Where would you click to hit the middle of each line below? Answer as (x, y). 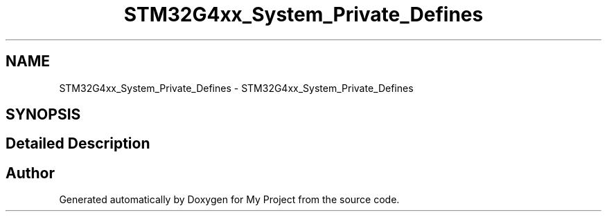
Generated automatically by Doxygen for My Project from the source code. (229, 200)
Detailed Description (78, 144)
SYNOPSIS (43, 115)
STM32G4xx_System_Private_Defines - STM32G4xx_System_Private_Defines (236, 88)
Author (30, 173)
